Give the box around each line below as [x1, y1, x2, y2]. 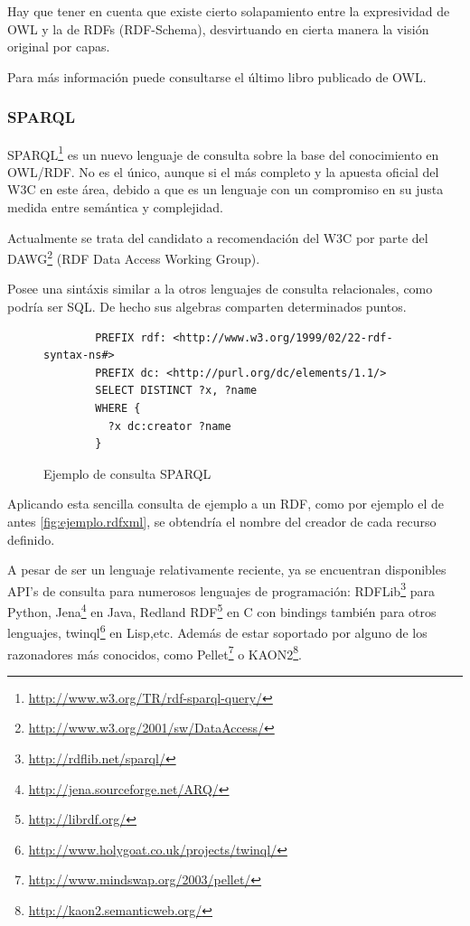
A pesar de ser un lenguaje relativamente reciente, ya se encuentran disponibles [7, 560, 446, 579]
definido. [7, 529, 55, 548]
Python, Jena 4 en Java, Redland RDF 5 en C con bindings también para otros [7, 600, 437, 621]
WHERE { [95, 402, 141, 416]
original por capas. [7, 37, 110, 56]
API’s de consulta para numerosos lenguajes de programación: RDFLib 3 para [7, 578, 435, 600]
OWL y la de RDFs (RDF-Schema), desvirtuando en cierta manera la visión [7, 19, 429, 38]
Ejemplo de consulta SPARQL [43, 463, 211, 482]
